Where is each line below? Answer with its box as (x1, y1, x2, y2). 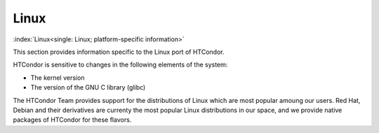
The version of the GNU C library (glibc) (30, 83, 146, 92)
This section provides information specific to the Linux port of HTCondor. (13, 48, 225, 56)
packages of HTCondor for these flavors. (13, 115, 132, 124)
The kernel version (30, 73, 85, 82)
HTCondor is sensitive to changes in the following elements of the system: (13, 60, 228, 69)
